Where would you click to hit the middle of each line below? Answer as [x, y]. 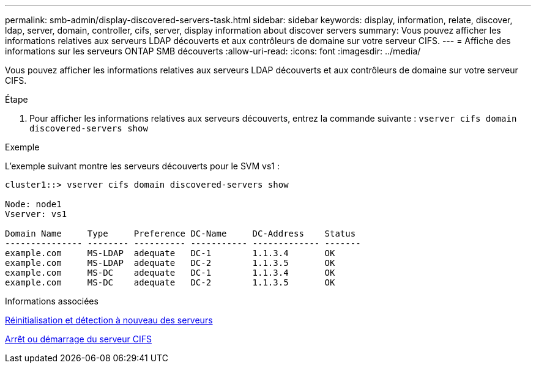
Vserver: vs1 [36, 214]
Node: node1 [33, 204]
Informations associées [52, 301]
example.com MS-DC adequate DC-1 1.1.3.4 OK [170, 273]
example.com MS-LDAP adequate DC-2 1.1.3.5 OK [170, 263]
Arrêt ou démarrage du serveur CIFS [78, 339]
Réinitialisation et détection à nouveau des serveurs [109, 320]
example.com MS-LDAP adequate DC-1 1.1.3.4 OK [170, 253]
